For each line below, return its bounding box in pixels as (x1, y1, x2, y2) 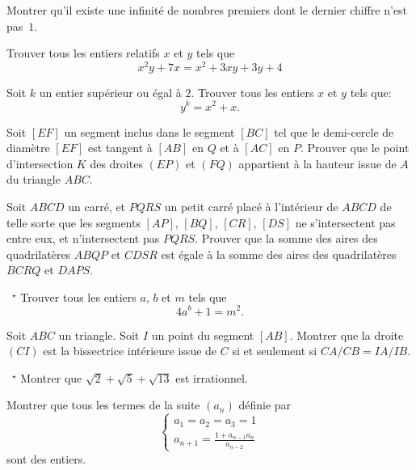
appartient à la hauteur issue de (238, 155, 397, 171)
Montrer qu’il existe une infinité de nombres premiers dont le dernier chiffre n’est (6, 2, 408, 18)
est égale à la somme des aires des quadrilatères (161, 245, 397, 262)
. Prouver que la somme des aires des (195, 230, 378, 247)
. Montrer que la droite (289, 326, 404, 343)
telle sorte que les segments (6, 214, 141, 231)
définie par (238, 396, 292, 413)
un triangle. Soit (58, 326, 140, 343)
